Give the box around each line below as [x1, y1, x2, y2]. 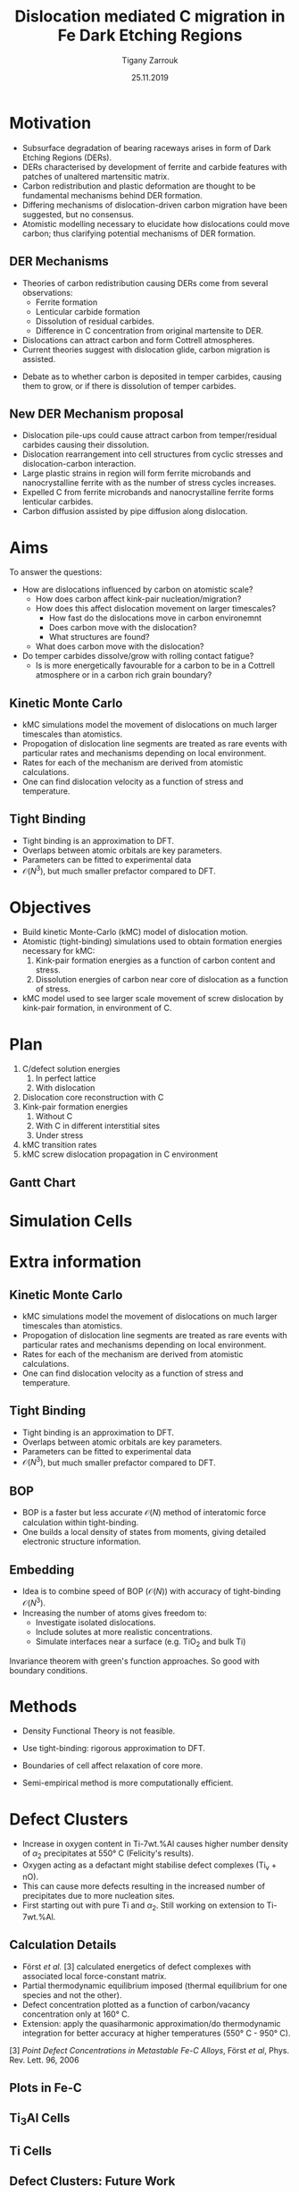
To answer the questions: [9, 567, 103, 578]
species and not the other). [21, 1989, 122, 2000]
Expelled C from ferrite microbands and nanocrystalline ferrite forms [21, 487, 274, 498]
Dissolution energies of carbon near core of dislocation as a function [35, 974, 288, 985]
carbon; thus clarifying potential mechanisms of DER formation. [21, 228, 256, 239]
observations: [21, 287, 73, 298]
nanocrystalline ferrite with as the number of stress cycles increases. [21, 477, 277, 488]
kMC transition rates [21, 1140, 97, 1151]
